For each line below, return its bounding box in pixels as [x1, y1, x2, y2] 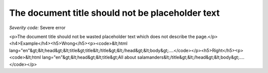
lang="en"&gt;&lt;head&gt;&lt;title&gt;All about [42, 54, 136, 60]
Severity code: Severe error [9, 25, 66, 31]
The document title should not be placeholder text [9, 7, 220, 18]
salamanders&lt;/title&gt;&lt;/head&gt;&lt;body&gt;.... [137, 54, 245, 60]
